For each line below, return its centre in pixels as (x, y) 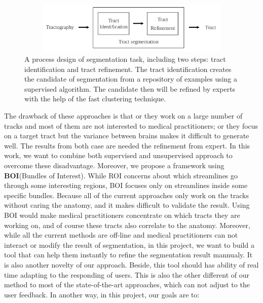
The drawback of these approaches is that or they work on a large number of (123, 116)
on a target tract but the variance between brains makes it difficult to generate (127, 136)
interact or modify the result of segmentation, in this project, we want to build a (129, 244)
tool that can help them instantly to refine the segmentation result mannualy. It (128, 255)
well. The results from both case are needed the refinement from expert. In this (127, 145)
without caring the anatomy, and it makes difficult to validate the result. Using (127, 205)
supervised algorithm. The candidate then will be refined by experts (130, 88)
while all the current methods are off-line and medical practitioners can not (121, 235)
